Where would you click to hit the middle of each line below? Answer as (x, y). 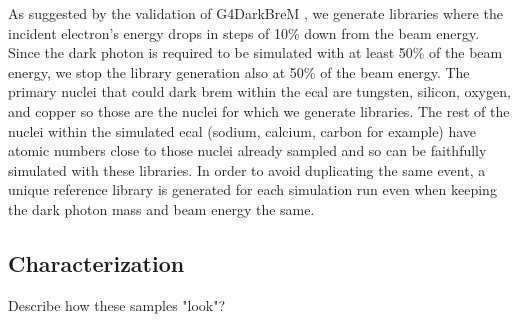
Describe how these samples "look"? (117, 304)
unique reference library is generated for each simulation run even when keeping (252, 189)
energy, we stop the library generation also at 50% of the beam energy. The (239, 71)
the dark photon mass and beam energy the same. (161, 208)
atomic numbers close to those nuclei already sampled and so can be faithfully (247, 150)
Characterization (96, 262)
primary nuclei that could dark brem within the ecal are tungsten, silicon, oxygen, (259, 91)
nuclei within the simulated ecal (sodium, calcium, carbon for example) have (242, 130)
